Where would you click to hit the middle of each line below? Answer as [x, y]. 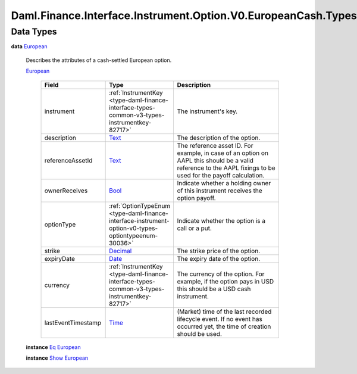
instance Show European [57, 358]
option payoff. [197, 198]
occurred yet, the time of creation [224, 326]
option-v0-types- [133, 228]
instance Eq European [53, 347]
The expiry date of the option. [219, 258]
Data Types [34, 32]
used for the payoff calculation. [221, 175]
